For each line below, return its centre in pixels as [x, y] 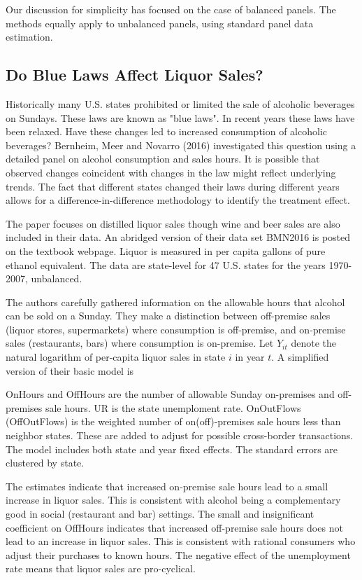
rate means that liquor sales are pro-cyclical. [101, 568]
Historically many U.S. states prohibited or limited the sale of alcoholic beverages [180, 103]
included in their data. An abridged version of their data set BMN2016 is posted [178, 237]
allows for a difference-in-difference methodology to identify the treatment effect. [178, 200]
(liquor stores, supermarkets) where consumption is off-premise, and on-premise [176, 329]
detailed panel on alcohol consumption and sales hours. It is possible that [163, 159]
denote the [313, 343]
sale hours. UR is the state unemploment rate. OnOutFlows [173, 407]
